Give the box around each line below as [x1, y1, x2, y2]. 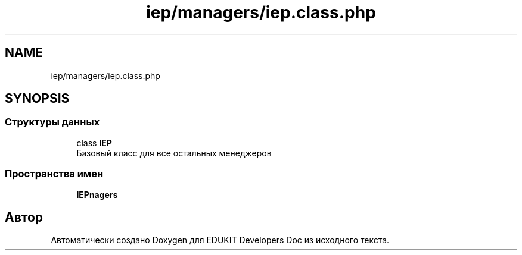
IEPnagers [76, 189, 118, 200]
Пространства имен [5, 168, 104, 180]
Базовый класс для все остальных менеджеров [76, 147, 272, 158]
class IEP [76, 137, 112, 148]
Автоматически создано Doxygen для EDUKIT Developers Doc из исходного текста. [51, 235, 390, 245]
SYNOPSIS [5, 91, 70, 106]
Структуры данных [5, 116, 100, 128]
